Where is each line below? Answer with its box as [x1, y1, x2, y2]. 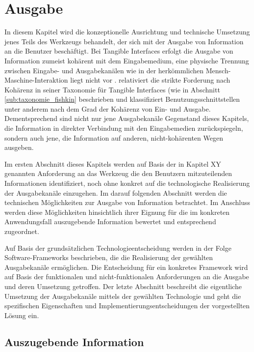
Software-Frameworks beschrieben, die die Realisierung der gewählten [4, 252, 213, 263]
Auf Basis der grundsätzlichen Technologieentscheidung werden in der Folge [4, 242, 231, 253]
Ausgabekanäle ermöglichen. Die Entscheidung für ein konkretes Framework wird [4, 262, 248, 272]
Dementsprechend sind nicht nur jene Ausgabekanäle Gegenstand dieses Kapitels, [4, 113, 249, 123]
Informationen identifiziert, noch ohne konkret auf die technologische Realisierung [4, 178, 250, 188]
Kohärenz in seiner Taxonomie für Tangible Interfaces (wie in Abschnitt [4, 84, 220, 94]
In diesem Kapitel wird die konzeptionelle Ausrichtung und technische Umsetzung [4, 27, 250, 37]
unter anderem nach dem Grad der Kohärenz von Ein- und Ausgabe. [4, 103, 211, 114]
